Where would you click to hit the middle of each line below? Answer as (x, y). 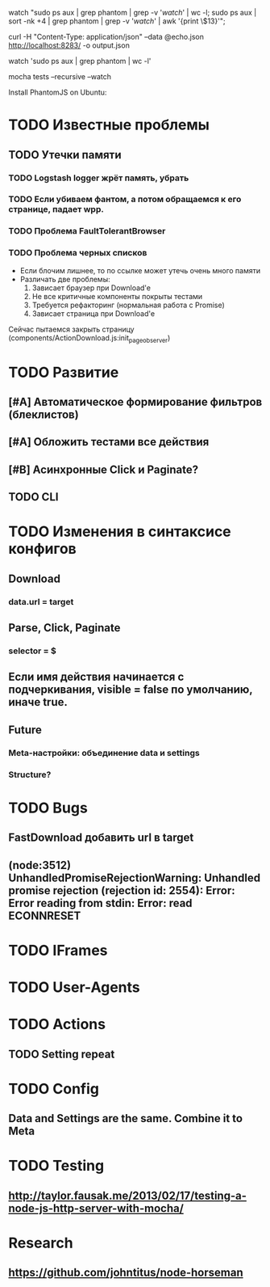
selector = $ (32, 651)
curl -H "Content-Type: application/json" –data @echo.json (106, 37)
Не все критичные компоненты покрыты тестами (117, 296)
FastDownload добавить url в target (101, 838)
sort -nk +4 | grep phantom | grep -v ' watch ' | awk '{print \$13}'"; (117, 21)
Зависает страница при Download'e (93, 313)
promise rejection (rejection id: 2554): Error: (122, 890)
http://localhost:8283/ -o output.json (69, 45)
